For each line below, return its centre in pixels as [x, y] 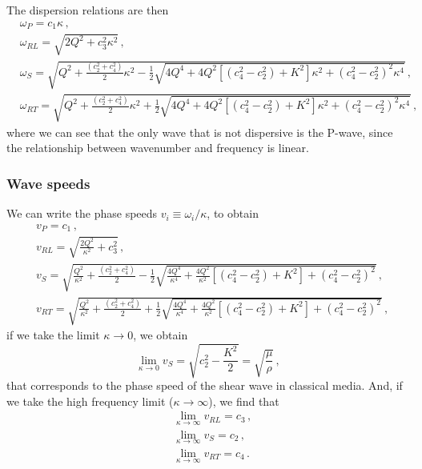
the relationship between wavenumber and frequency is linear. [158, 148]
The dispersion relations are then [88, 10]
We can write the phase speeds [82, 213]
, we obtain [161, 335]
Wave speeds [48, 183]
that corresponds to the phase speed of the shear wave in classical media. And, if [205, 385]
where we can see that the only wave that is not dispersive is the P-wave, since [200, 132]
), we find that [244, 401]
